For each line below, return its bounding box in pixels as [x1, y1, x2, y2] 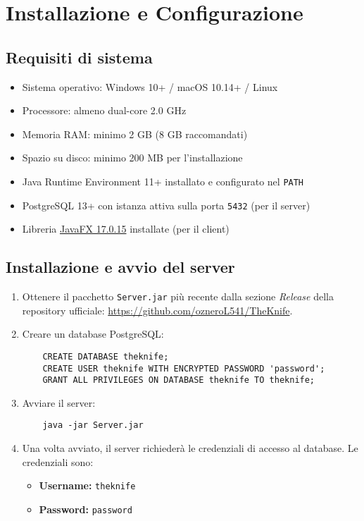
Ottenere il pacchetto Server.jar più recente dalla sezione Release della [22, 289, 334, 304]
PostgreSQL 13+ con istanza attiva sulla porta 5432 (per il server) [22, 197, 310, 212]
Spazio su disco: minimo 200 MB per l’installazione [22, 150, 243, 165]
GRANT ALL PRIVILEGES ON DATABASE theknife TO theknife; [42, 375, 315, 386]
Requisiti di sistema [6, 46, 153, 68]
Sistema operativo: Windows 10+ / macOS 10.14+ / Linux [22, 79, 278, 94]
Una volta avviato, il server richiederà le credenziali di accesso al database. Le [22, 441, 358, 455]
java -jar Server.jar [42, 420, 144, 431]
